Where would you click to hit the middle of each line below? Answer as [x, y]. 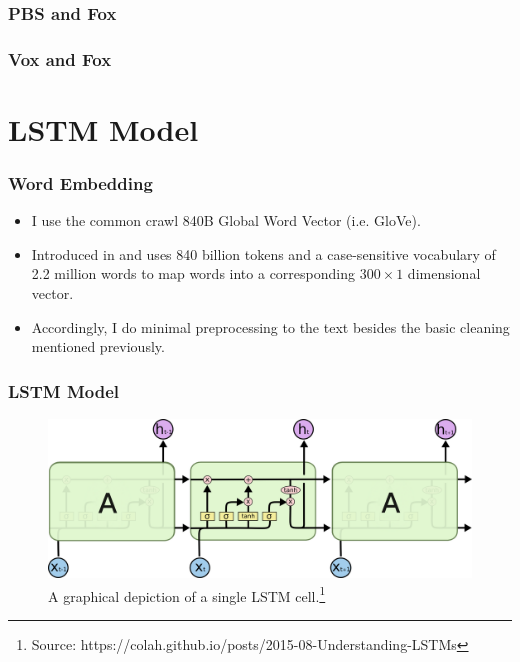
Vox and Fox [60, 58]
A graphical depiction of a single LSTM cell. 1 [187, 594]
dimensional [444, 273]
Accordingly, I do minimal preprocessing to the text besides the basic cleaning [270, 326]
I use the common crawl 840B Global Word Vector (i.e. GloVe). [226, 220]
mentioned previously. [98, 346]
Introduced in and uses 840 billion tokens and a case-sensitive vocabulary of [263, 253]
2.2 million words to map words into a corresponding [193, 273]
